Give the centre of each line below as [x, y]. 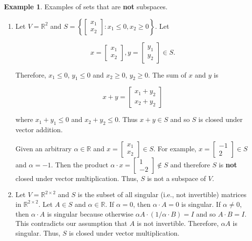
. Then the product [80, 164]
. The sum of [167, 74]
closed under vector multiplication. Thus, [77, 178]
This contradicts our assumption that [71, 223]
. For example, [175, 148]
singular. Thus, [38, 232]
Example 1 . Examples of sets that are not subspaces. [86, 6]
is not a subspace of [177, 178]
